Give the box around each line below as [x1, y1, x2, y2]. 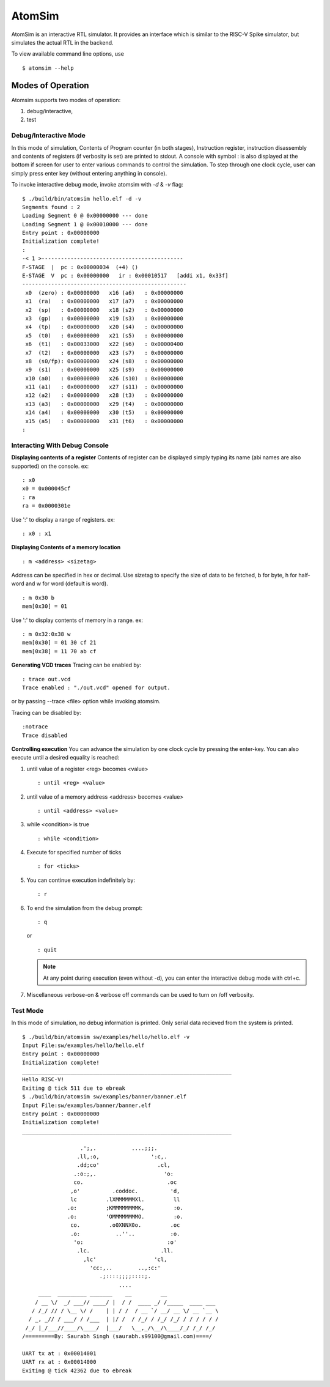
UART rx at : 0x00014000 [22, 1358, 97, 1366]
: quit [37, 946, 57, 953]
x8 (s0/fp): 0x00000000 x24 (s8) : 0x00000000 [25, 358, 183, 364]
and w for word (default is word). [25, 580, 108, 587]
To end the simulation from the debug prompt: [26, 904, 143, 911]
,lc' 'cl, [83, 1256, 167, 1263]
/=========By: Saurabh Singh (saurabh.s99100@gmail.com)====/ [22, 1333, 213, 1340]
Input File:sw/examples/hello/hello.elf [22, 1041, 145, 1049]
